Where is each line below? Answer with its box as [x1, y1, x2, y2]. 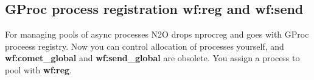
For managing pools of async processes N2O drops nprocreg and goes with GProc [5, 28, 309, 41]
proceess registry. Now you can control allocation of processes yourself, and [5, 39, 284, 52]
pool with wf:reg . [5, 63, 72, 76]
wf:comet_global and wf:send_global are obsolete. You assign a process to [5, 52, 300, 64]
